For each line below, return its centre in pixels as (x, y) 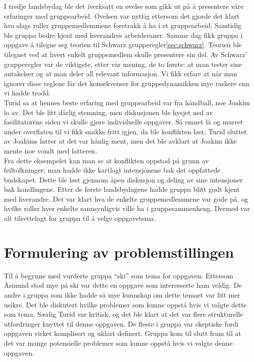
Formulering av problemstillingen (119, 252)
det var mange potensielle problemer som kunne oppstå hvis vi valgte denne (118, 343)
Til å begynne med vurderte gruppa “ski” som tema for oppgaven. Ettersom (119, 275)
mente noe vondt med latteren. (51, 150)
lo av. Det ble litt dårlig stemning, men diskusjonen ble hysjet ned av (109, 112)
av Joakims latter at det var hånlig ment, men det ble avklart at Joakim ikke (120, 141)
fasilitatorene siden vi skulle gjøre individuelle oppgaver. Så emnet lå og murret (124, 122)
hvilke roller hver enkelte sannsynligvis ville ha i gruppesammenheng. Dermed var (127, 208)
